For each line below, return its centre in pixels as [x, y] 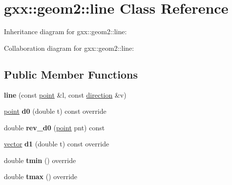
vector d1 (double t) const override [57, 144]
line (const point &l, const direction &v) [65, 94]
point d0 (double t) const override [55, 111]
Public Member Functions [71, 74]
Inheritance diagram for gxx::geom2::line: [65, 31]
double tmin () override [40, 160]
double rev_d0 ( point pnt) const [54, 127]
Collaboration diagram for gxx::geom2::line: [69, 48]
